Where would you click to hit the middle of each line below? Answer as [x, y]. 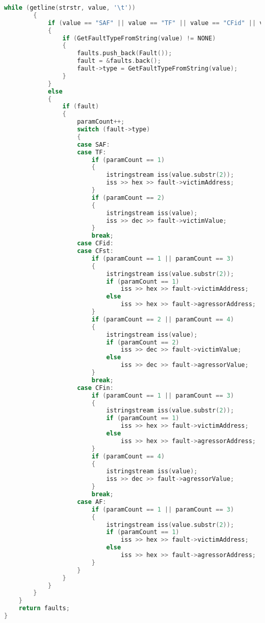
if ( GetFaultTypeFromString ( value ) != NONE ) [139, 38]
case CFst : [95, 251]
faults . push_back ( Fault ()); [125, 53]
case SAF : [94, 144]
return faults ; [44, 608]
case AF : [92, 502]
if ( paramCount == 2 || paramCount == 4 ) [163, 319]
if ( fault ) [81, 107]
